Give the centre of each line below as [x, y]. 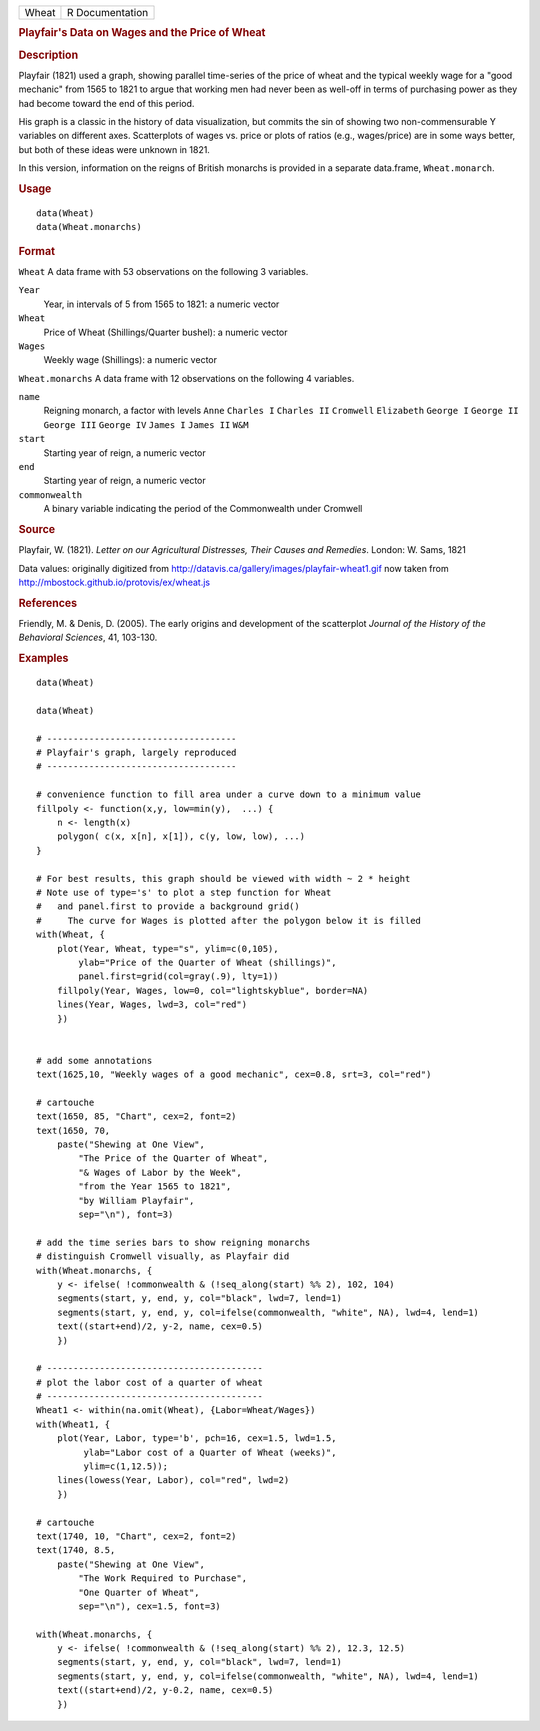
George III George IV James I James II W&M [146, 424]
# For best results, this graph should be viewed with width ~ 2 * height [223, 878]
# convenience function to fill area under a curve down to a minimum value [229, 794]
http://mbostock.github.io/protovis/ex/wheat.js [114, 582]
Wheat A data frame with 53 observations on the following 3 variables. [163, 271]
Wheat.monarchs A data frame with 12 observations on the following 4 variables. [186, 378]
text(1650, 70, [73, 1130]
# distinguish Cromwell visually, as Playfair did [163, 1256]
